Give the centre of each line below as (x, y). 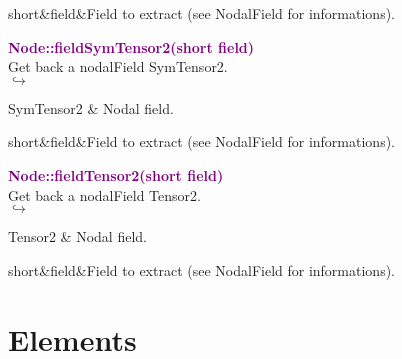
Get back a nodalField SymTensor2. (118, 66)
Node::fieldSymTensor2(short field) (131, 46)
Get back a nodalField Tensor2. (104, 194)
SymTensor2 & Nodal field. (91, 107)
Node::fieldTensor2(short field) (116, 174)
